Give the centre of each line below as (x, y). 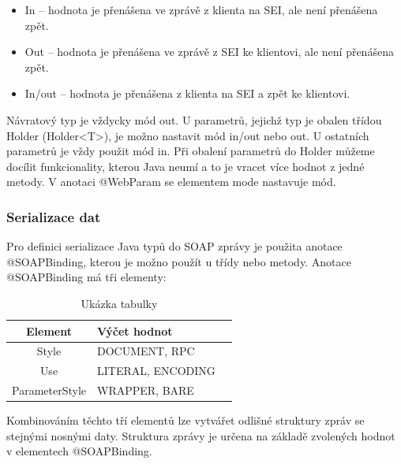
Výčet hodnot (135, 330)
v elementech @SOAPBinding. (79, 451)
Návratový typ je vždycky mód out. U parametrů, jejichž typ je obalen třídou (194, 119)
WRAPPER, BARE (146, 390)
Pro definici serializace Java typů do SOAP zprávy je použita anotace (174, 246)
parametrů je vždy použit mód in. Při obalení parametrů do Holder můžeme (191, 151)
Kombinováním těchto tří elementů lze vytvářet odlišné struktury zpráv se (186, 420)
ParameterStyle (49, 390)
